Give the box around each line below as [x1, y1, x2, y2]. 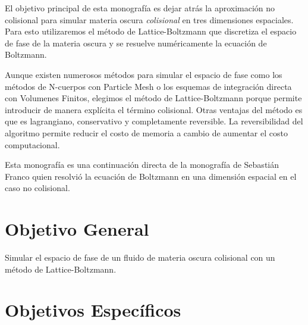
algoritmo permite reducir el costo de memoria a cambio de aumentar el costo [5, 126, 288, 139]
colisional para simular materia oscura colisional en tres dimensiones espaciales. [5, 13, 294, 26]
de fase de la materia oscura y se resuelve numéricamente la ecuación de [5, 36, 267, 49]
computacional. [5, 138, 60, 151]
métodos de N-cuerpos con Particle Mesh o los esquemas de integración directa [5, 80, 292, 92]
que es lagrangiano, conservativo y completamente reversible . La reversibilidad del [5, 115, 303, 127]
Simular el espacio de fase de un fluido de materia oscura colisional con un [5, 251, 275, 264]
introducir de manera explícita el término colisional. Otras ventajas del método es [5, 103, 303, 115]
